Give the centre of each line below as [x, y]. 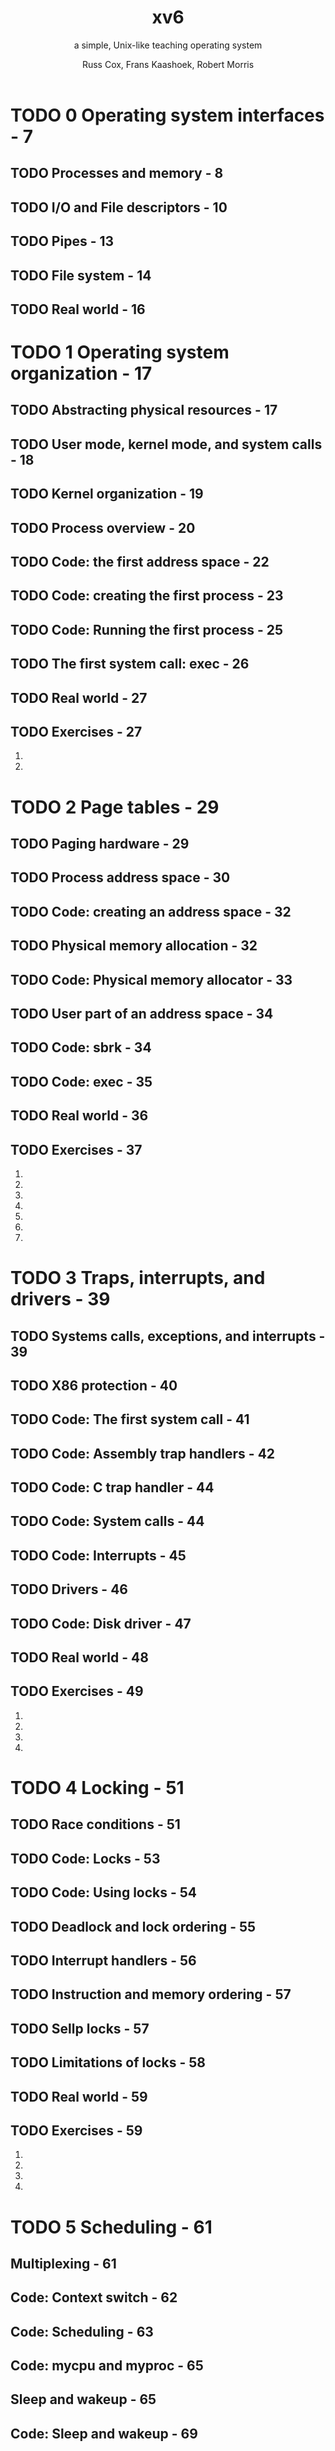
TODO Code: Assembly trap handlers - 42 [143, 1453]
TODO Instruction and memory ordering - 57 [151, 1994]
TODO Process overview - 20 [103, 527]
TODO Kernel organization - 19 [107, 494]
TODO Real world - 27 [79, 697]
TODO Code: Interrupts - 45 [98, 1555]
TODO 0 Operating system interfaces [167, 115]
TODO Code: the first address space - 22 [140, 562]
